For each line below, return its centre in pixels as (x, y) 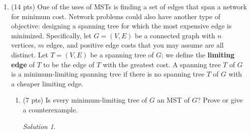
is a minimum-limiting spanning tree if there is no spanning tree (108, 74)
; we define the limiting (198, 54)
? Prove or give (220, 100)
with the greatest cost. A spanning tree (162, 64)
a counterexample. (50, 109)
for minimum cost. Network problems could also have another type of (116, 16)
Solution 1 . (39, 126)
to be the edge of (69, 64)
